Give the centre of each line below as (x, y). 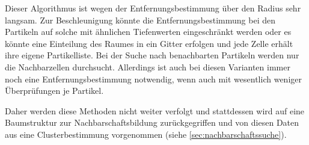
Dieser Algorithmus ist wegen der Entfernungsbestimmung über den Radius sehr (153, 8)
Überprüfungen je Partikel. (54, 91)
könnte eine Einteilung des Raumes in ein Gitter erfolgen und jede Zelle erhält (149, 43)
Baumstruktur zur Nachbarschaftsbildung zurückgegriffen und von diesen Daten (152, 122)
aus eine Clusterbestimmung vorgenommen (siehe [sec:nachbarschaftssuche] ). (146, 134)
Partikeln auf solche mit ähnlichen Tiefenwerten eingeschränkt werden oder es (148, 32)
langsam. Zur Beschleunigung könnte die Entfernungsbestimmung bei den (140, 20)
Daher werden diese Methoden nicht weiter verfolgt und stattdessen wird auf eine (155, 110)
